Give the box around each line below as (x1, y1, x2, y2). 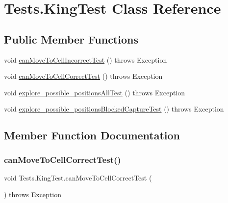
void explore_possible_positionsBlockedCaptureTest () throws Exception (4, 104, 224, 114)
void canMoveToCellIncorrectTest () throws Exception (4, 54, 167, 65)
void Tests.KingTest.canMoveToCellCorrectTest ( (4, 172, 152, 182)
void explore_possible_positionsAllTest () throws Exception (4, 87, 185, 97)
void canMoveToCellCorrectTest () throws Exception (4, 71, 163, 81)
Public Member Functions (4, 31, 138, 46)
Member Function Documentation (4, 128, 180, 143)
